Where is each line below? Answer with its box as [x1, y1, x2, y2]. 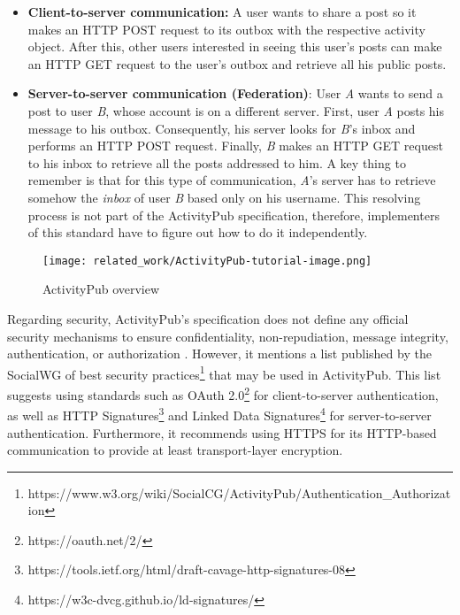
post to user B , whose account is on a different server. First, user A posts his [27, 101, 444, 119]
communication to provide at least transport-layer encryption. [7, 441, 343, 459]
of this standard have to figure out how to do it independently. [27, 223, 368, 242]
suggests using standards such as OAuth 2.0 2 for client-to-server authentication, [7, 383, 439, 404]
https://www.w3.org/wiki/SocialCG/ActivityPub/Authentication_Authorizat [27, 483, 451, 502]
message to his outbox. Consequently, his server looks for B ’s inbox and [27, 119, 416, 137]
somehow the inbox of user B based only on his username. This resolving [27, 188, 421, 206]
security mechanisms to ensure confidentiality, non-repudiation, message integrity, [7, 327, 448, 345]
